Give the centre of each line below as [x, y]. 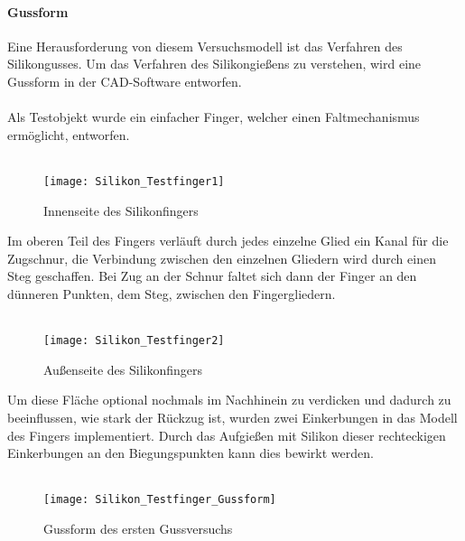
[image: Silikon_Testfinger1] [134, 181]
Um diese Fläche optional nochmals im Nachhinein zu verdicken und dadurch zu [229, 400]
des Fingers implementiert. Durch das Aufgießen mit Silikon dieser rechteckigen [227, 435]
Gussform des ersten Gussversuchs [138, 529]
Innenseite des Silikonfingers [121, 210]
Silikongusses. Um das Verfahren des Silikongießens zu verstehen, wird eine [214, 64]
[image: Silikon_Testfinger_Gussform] [160, 500]
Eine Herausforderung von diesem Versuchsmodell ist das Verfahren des [205, 46]
